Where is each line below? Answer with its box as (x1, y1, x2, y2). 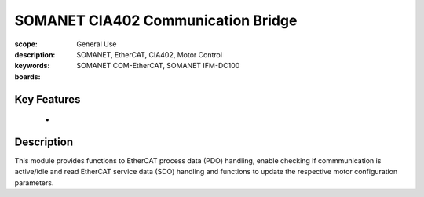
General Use (76, 39, 117, 49)
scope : (14, 39, 38, 49)
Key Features (14, 93, 81, 106)
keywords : (14, 61, 50, 71)
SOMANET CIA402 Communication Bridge (14, 12, 298, 29)
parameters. (14, 177, 54, 188)
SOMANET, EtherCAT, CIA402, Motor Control (76, 49, 223, 59)
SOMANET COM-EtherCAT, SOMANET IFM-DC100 (76, 61, 240, 71)
